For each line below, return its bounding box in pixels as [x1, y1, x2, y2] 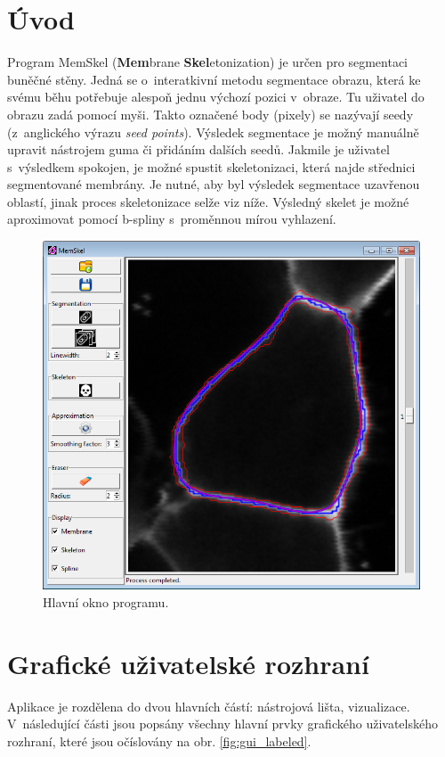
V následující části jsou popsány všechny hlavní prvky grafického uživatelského [7, 714, 438, 733]
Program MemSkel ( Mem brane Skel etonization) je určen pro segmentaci [7, 53, 409, 71]
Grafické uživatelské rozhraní [7, 645, 369, 681]
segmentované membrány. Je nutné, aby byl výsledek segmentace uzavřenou [7, 175, 420, 193]
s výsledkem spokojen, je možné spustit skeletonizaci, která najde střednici [7, 157, 416, 176]
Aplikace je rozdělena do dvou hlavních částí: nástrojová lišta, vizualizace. [7, 696, 410, 715]
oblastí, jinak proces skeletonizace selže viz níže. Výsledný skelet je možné [7, 192, 409, 210]
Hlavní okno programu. [43, 592, 169, 611]
